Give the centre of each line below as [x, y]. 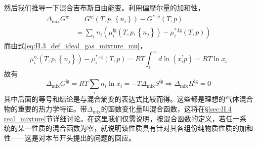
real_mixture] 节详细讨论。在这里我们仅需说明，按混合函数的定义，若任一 [122, 118]
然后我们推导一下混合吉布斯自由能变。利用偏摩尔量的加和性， [104, 7]
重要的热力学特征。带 [52, 109]
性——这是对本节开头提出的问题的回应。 [70, 137]
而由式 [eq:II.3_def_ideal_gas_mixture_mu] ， [75, 46]
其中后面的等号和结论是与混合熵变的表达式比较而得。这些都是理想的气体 [122, 99]
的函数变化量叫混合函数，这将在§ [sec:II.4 [166, 109]
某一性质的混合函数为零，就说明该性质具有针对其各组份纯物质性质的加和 [135, 128]
